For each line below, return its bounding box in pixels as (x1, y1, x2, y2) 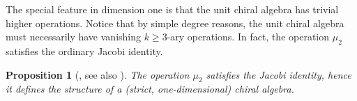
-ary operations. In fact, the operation (167, 29, 330, 44)
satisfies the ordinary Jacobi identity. (6, 43, 163, 58)
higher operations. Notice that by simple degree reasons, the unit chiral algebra (6, 15, 344, 30)
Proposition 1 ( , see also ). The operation (6, 67, 190, 81)
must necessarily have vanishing (6, 29, 141, 44)
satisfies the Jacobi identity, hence (206, 67, 351, 81)
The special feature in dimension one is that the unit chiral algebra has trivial (6, 2, 339, 16)
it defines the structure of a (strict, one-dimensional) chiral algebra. (6, 81, 294, 96)
